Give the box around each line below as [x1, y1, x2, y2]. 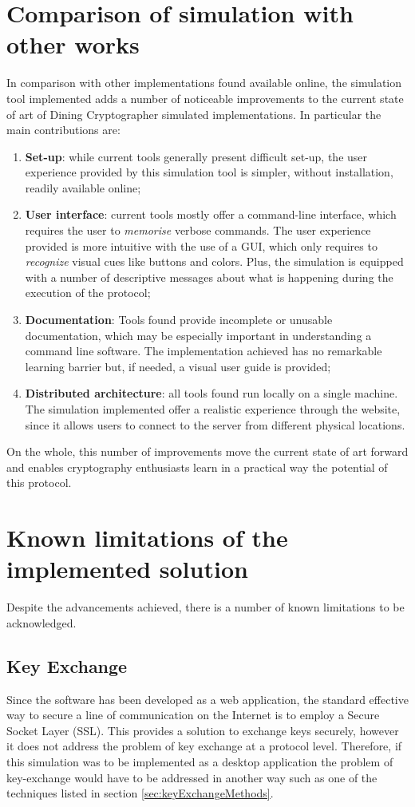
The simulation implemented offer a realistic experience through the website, [25, 401, 401, 417]
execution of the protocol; [25, 284, 151, 301]
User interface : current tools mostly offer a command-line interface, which [25, 206, 397, 223]
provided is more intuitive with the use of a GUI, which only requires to [25, 237, 377, 254]
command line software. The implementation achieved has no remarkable [25, 342, 382, 359]
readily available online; [25, 179, 141, 196]
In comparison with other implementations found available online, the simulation [6, 74, 402, 91]
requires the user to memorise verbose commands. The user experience [25, 222, 371, 239]
